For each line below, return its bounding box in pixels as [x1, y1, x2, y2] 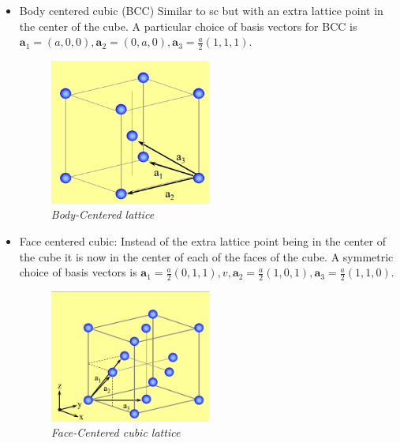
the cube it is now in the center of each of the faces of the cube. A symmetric [19, 248, 394, 265]
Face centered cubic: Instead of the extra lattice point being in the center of [19, 233, 387, 250]
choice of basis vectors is [19, 264, 137, 280]
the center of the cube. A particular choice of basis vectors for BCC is [19, 17, 357, 34]
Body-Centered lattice [50, 206, 155, 223]
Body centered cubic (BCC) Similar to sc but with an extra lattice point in [19, 2, 383, 18]
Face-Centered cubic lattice [50, 424, 181, 441]
